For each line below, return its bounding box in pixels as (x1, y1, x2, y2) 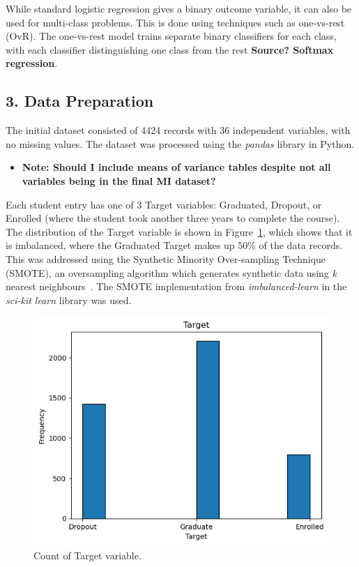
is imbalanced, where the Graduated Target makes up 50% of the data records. (6, 238, 343, 252)
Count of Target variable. (33, 547, 142, 562)
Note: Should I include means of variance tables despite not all (22, 160, 331, 174)
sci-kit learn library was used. (6, 292, 132, 307)
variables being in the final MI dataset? (22, 173, 216, 188)
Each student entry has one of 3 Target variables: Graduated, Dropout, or (6, 197, 322, 211)
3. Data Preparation (6, 90, 154, 112)
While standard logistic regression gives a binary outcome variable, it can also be (6, 1, 352, 15)
